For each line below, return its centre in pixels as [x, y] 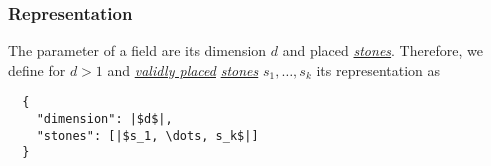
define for [37, 69]
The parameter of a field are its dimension [137, 50]
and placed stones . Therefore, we [382, 50]
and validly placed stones [183, 69]
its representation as [378, 69]
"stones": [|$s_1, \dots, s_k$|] [147, 135]
